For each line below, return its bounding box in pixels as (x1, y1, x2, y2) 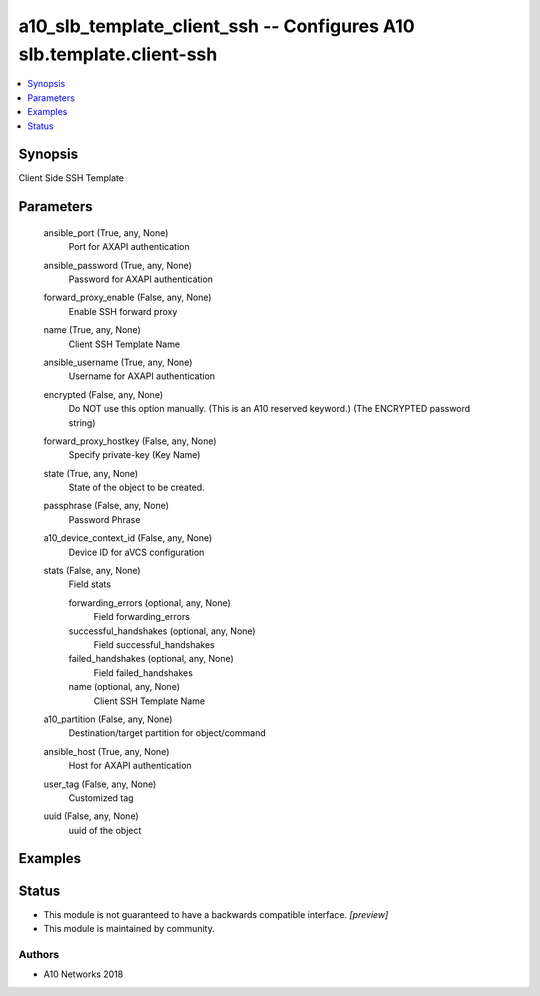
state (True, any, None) (43, 467, 139, 479)
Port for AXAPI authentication (68, 241, 190, 253)
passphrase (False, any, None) (43, 500, 170, 512)
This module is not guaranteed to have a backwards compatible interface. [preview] (43, 908, 389, 920)
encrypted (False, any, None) (43, 388, 164, 400)
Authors (18, 947, 60, 961)
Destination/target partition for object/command (68, 727, 266, 739)
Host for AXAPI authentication (68, 760, 192, 772)
